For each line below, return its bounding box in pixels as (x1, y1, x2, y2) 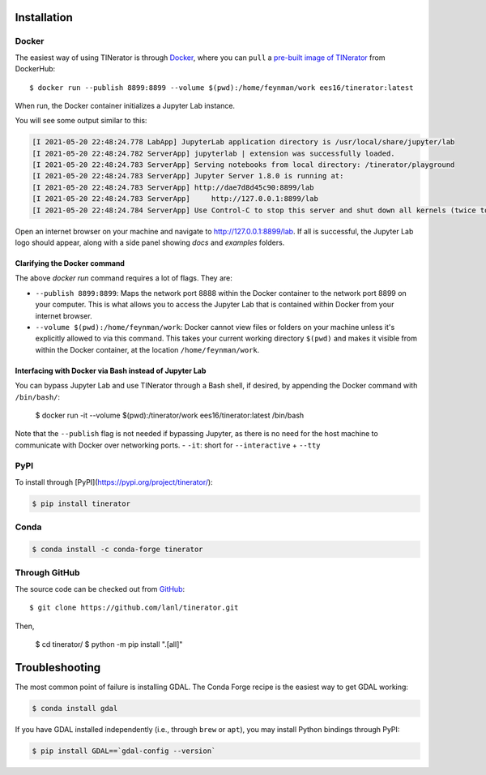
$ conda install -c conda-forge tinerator (32, 544, 203, 554)
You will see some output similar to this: (15, 116, 147, 126)
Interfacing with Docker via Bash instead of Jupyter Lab (15, 366, 207, 375)
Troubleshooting (15, 661, 101, 674)
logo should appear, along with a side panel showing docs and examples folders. (15, 238, 285, 247)
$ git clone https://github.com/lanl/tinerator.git (29, 603, 239, 612)
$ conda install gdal (32, 704, 118, 713)
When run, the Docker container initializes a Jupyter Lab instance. (15, 101, 235, 110)
